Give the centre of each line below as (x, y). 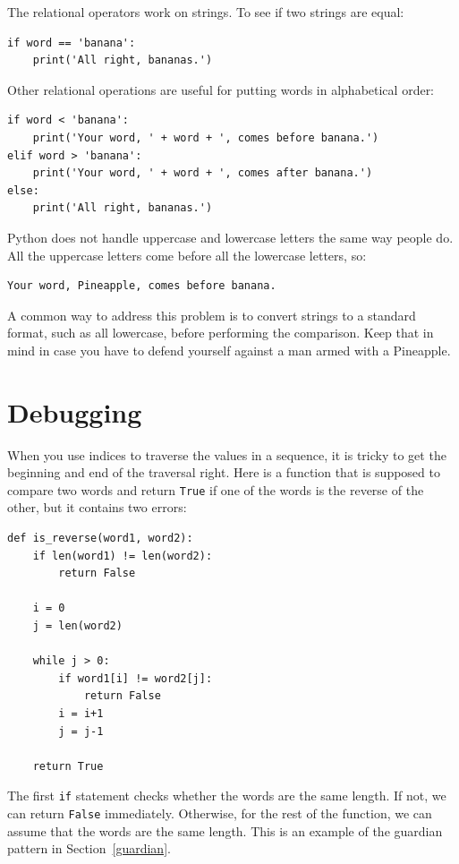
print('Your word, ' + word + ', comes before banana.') (206, 137)
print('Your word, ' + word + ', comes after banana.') (203, 173)
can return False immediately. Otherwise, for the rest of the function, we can (220, 813)
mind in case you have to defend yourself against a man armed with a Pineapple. (229, 350)
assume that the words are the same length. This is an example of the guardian (225, 830)
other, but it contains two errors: (97, 507)
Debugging (75, 411)
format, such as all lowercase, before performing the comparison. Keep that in (221, 333)
